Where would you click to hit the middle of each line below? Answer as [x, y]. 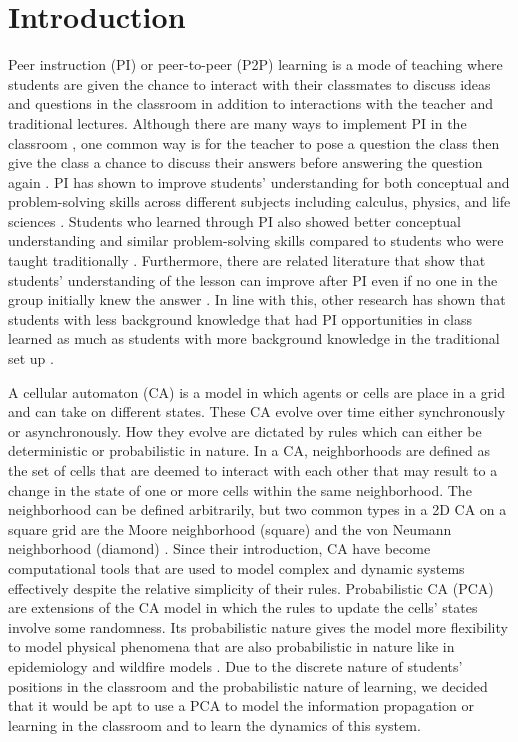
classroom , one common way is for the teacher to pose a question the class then [254, 142]
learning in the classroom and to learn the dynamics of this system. [214, 724]
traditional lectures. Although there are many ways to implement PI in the [237, 122]
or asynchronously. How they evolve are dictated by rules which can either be [245, 430]
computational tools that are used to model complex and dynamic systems [236, 567]
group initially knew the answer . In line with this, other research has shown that [257, 299]
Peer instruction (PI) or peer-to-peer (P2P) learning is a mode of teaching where [255, 64]
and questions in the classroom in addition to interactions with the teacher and [251, 103]
